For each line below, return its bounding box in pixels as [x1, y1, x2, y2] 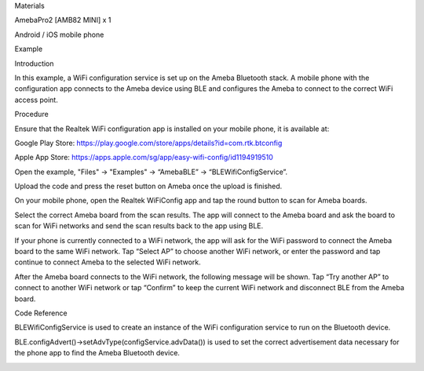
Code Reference [14, 308, 68, 318]
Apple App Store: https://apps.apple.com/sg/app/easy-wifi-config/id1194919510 [14, 153, 274, 162]
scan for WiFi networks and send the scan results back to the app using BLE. [14, 221, 264, 231]
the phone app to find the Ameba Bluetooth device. [14, 348, 181, 358]
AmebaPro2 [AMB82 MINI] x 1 [14, 16, 111, 25]
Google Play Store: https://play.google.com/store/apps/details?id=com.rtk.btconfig [14, 138, 283, 147]
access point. [14, 95, 58, 104]
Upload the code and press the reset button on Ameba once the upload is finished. [14, 181, 283, 191]
